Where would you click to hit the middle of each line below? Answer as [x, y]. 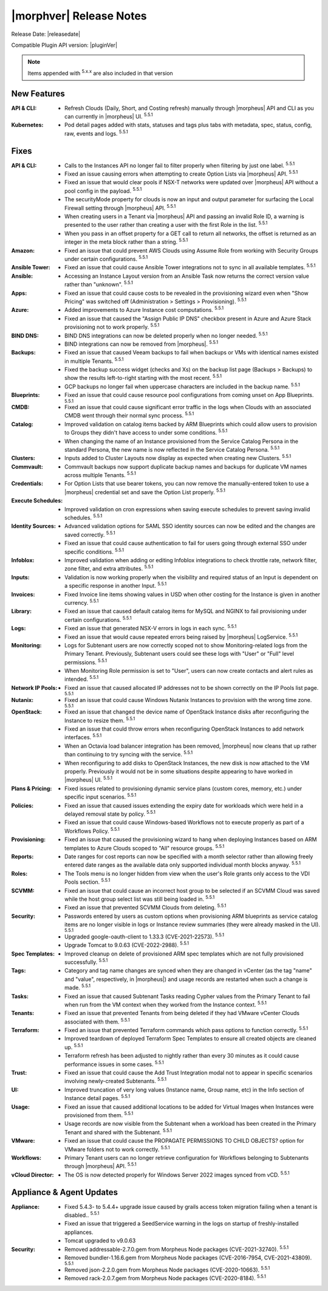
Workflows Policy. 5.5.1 [92, 831]
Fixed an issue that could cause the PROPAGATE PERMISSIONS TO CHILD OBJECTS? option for [184, 1141]
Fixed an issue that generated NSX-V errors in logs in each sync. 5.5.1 [151, 628]
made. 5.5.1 [78, 987]
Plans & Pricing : [32, 788]
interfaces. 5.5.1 [83, 737]
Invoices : [23, 594]
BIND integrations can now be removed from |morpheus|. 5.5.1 [142, 343]
